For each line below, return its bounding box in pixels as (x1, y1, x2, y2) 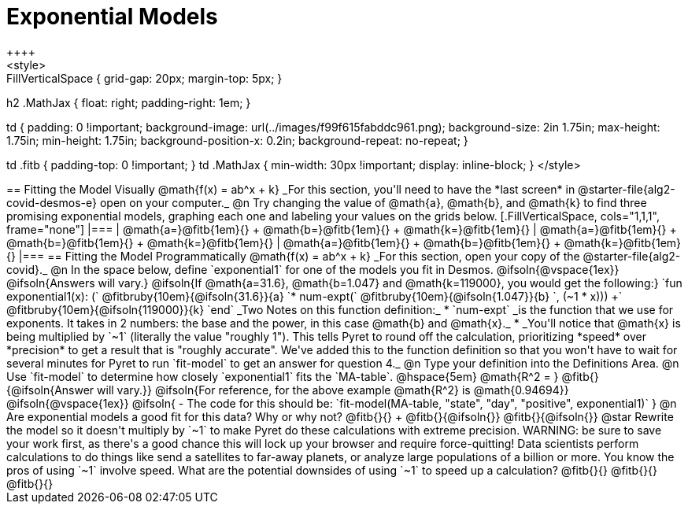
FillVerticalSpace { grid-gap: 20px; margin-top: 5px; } (6, 71, 283, 85)
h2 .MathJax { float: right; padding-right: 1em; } (6, 95, 251, 109)
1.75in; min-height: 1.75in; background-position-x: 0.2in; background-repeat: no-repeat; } (6, 133, 468, 147)
